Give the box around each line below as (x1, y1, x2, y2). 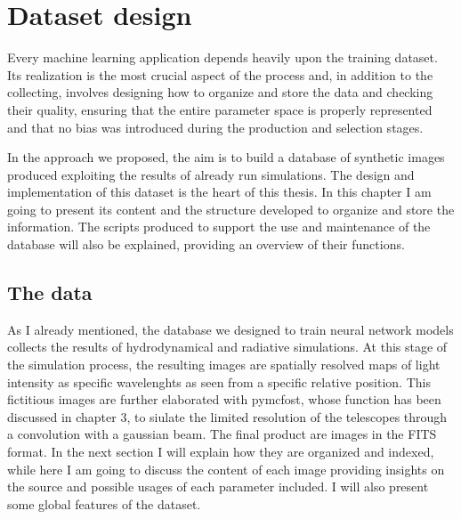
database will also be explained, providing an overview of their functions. (7, 235, 405, 254)
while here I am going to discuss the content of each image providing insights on (7, 459, 445, 478)
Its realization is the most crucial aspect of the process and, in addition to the (7, 65, 433, 84)
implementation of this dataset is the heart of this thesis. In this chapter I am (7, 182, 432, 201)
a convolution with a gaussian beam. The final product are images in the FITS (7, 425, 437, 443)
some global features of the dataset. (7, 494, 201, 513)
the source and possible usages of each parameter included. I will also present (7, 477, 429, 496)
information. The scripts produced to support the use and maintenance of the (7, 217, 431, 236)
